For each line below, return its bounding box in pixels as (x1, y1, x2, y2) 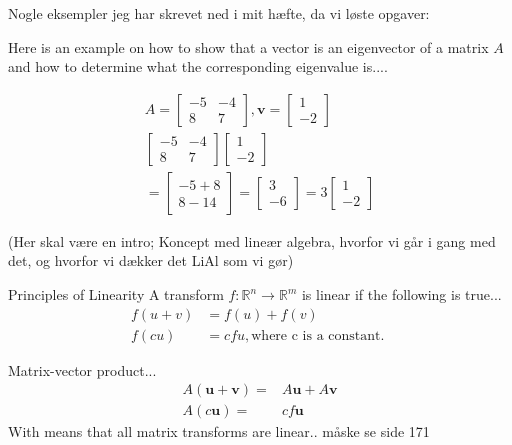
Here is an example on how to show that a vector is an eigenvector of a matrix (8, 36, 489, 57)
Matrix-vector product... (8, 359, 157, 380)
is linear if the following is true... (301, 284, 502, 305)
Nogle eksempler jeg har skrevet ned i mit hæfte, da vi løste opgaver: (8, 3, 430, 23)
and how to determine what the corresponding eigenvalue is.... (8, 56, 388, 77)
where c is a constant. (251, 328, 385, 343)
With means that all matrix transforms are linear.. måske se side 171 (8, 421, 430, 442)
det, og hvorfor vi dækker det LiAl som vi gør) (8, 250, 294, 271)
